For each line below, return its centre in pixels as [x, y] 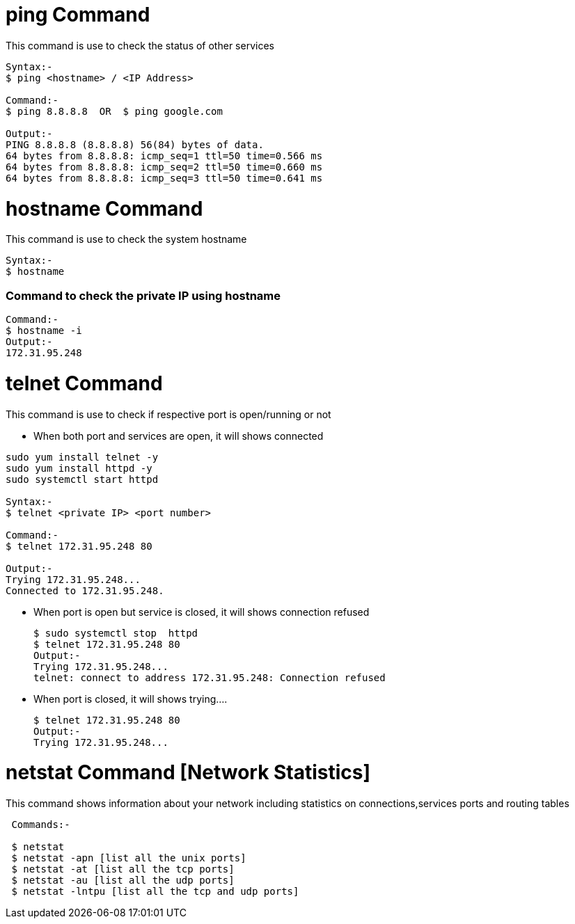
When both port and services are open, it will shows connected [179, 436]
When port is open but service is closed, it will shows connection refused [202, 612]
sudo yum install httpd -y [79, 468]
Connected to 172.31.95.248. [85, 590]
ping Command [78, 15]
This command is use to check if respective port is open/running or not [168, 414]
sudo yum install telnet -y [82, 457]
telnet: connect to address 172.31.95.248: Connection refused [210, 677]
